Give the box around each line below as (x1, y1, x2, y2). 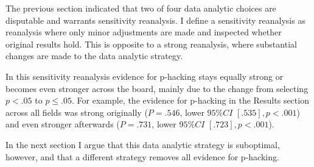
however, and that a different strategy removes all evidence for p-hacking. (5, 150, 279, 163)
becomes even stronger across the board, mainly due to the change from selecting (5, 82, 309, 94)
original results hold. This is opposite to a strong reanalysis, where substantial (5, 37, 297, 50)
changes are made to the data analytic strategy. (5, 49, 183, 62)
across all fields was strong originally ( (5, 105, 148, 118)
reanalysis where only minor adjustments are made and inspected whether (5, 26, 282, 38)
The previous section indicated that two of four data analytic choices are (5, 2, 276, 14)
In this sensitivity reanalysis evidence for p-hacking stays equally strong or (5, 69, 284, 82)
